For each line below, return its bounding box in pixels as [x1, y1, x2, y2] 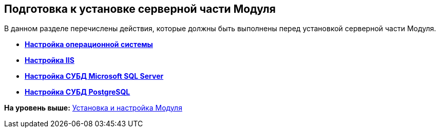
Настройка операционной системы [25, 40, 153, 49]
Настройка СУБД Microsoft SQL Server [25, 72, 164, 81]
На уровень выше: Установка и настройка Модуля [4, 103, 182, 113]
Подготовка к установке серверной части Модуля [4, 3, 276, 15]
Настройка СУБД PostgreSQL [25, 87, 130, 97]
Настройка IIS [25, 56, 74, 65]
